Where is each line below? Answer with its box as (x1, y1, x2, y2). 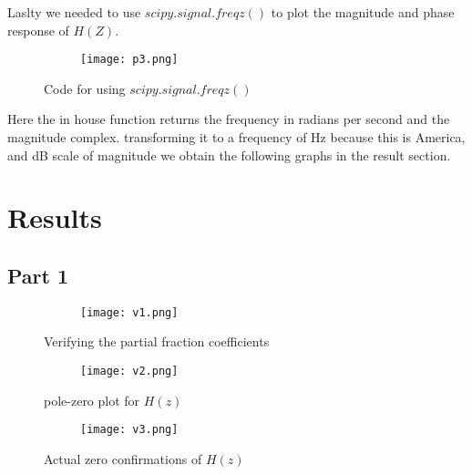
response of (7, 20, 69, 39)
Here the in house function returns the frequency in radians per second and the (7, 109, 450, 129)
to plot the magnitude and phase (271, 3, 455, 21)
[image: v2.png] (80, 365, 179, 378)
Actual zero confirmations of (44, 449, 202, 468)
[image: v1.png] (80, 305, 179, 319)
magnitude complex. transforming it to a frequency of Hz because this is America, (7, 128, 466, 147)
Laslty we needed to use (7, 3, 141, 21)
